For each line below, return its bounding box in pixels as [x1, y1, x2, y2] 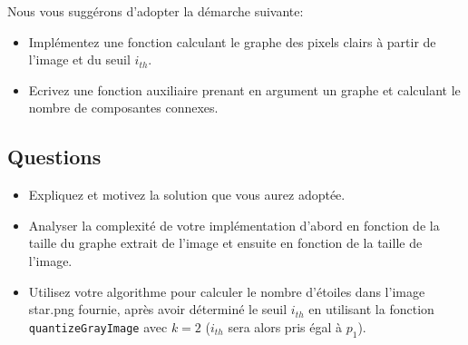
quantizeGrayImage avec [28, 317, 168, 336]
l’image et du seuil [28, 50, 131, 69]
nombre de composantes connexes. [28, 98, 219, 117]
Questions [7, 143, 102, 171]
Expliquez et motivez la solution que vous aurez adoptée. [28, 185, 346, 204]
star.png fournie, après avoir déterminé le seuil [28, 300, 288, 319]
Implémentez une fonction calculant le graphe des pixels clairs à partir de [28, 32, 436, 51]
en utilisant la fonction [308, 300, 434, 319]
